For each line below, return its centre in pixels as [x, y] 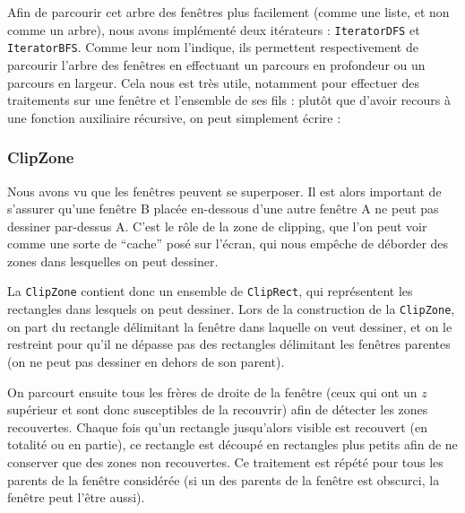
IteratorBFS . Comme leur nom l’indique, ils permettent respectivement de [213, 47]
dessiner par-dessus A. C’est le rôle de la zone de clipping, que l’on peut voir [217, 226]
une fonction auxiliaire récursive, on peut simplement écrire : [174, 117]
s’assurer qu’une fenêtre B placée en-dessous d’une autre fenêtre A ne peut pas [223, 209]
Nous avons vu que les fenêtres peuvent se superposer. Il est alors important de [224, 191]
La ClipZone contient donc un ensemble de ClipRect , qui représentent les [210, 291]
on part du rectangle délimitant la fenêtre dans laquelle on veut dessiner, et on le [230, 326]
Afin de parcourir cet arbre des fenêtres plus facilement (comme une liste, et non [228, 12]
